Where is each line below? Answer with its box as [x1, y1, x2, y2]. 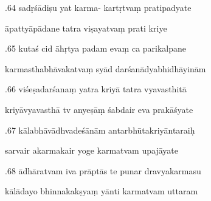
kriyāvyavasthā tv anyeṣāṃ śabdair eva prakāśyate [5, 103, 193, 115]
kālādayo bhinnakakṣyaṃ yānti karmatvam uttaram [5, 185, 198, 197]
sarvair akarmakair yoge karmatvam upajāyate [5, 144, 178, 157]
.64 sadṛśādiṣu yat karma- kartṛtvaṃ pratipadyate [5, 1, 192, 13]
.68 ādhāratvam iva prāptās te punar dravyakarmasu [5, 164, 201, 177]
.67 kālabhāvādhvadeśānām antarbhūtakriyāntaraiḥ [5, 123, 195, 136]
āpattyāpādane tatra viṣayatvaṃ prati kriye [5, 21, 167, 34]
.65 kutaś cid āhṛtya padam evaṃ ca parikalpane [5, 42, 187, 55]
